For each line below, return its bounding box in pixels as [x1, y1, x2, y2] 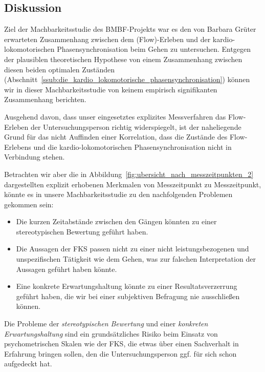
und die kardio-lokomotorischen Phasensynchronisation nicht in [33, 141, 232, 152]
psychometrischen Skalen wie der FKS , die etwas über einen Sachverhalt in [4, 338, 239, 349]
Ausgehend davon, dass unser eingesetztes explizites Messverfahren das [4, 111, 226, 122]
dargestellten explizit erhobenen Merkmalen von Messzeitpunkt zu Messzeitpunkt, [4, 179, 261, 189]
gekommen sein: [4, 199, 54, 209]
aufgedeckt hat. [4, 358, 52, 369]
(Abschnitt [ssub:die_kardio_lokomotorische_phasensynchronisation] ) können [4, 74, 250, 85]
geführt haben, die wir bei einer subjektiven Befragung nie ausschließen [16, 290, 240, 301]
